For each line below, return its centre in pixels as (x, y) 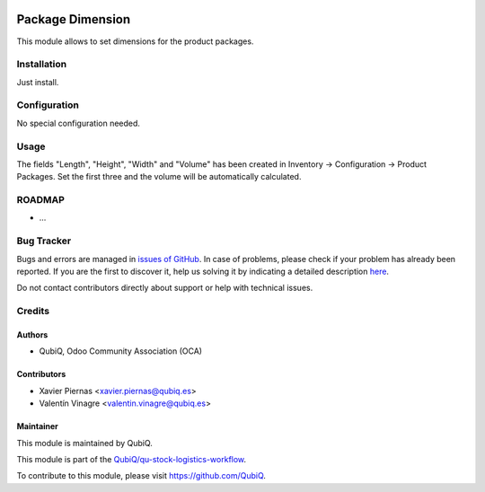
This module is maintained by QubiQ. (84, 443)
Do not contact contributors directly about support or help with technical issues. (165, 288)
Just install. (38, 82)
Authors (32, 334)
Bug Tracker (44, 241)
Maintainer (37, 426)
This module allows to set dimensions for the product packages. (135, 41)
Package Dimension (74, 19)
